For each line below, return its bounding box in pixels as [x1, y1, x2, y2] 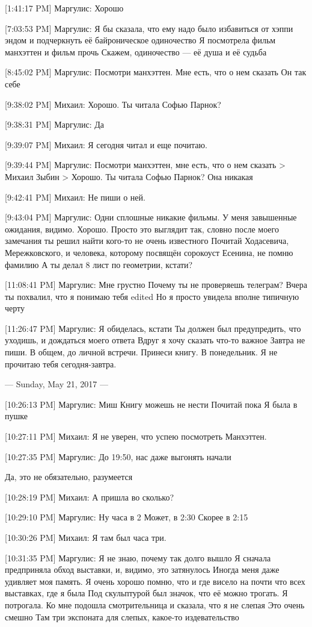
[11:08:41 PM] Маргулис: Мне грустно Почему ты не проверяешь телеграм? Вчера [5, 278, 308, 291]
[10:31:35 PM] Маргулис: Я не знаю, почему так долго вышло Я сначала [5, 551, 271, 564]
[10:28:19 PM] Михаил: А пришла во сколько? [5, 490, 174, 503]
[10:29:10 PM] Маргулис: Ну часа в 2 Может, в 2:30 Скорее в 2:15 [5, 511, 248, 523]
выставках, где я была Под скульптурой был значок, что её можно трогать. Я [5, 587, 288, 599]
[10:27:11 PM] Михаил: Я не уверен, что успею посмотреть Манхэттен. [5, 430, 267, 443]
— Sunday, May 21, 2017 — [5, 378, 108, 390]
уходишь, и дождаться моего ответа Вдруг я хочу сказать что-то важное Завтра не [5, 334, 305, 346]
